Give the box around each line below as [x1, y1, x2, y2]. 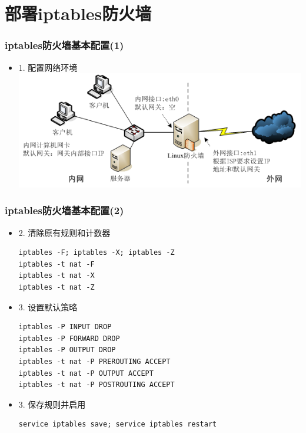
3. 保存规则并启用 [18, 398, 86, 410]
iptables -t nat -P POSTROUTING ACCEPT [18, 380, 175, 389]
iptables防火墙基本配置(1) [5, 38, 124, 53]
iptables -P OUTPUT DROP [18, 346, 116, 355]
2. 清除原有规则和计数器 [18, 226, 111, 238]
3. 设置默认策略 [18, 300, 78, 313]
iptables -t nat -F [18, 260, 95, 268]
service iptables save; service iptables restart [18, 420, 217, 429]
